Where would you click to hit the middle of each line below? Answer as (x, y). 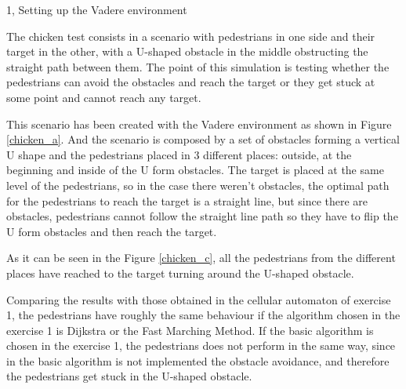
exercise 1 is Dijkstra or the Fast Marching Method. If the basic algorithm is (190, 330)
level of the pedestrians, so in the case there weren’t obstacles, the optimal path (198, 185)
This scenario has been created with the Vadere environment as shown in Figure (199, 124)
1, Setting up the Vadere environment (97, 9)
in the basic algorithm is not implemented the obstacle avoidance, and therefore (198, 360)
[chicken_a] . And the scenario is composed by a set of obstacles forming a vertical (203, 139)
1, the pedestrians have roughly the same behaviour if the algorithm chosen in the (203, 315)
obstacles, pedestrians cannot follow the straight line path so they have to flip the (202, 216)
